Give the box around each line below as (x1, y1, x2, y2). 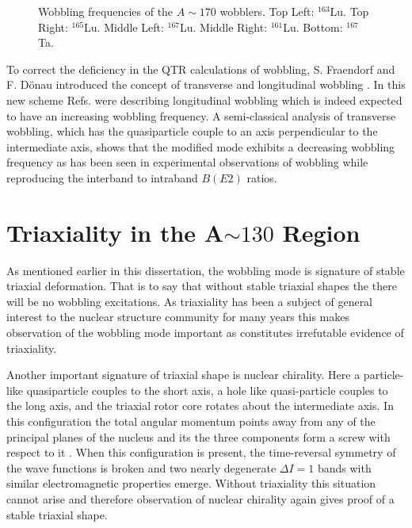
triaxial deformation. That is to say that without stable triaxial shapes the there (6, 277, 397, 294)
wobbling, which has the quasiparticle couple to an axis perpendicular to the (6, 123, 378, 140)
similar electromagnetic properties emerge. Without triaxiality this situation (6, 475, 376, 492)
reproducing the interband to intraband (6, 169, 198, 186)
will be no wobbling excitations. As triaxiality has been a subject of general (6, 293, 373, 309)
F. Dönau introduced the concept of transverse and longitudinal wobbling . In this (6, 76, 406, 93)
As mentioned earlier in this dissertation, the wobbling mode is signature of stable (6, 262, 405, 278)
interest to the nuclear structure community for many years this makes (6, 308, 350, 325)
